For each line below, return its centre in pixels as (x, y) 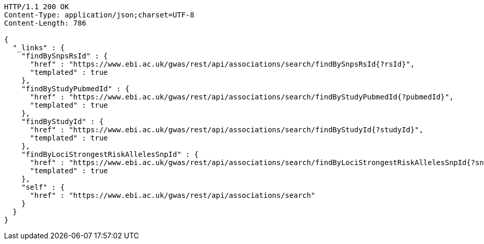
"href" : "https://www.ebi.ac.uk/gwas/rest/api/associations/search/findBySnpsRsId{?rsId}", (222, 64)
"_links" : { (39, 48)
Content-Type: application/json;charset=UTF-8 (99, 15)
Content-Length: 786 (45, 23)
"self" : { (43, 187)
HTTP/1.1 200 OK (37, 7)
